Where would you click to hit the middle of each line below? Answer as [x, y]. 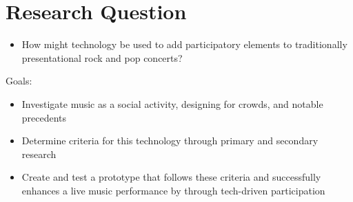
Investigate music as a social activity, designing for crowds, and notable [172, 103]
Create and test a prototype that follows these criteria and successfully [171, 177]
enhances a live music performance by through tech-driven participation [173, 190]
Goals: [19, 81]
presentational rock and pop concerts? [102, 57]
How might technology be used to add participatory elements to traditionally [184, 44]
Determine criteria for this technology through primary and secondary [170, 141]
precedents [44, 117]
